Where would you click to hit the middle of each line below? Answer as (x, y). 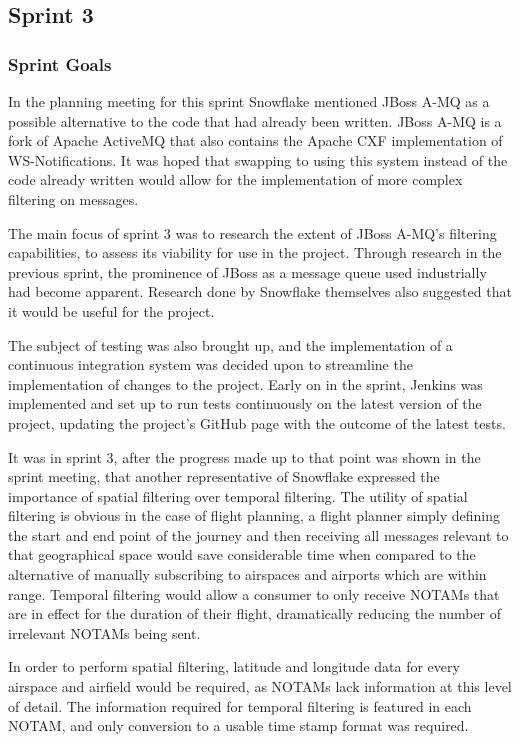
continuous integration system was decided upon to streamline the (210, 364)
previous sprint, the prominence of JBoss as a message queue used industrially (247, 271)
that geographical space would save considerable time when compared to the (242, 554)
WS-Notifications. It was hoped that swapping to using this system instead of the (258, 159)
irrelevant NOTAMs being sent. (104, 632)
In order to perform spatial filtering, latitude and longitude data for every (234, 666)
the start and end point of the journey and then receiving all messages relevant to (258, 534)
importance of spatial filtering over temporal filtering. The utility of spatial (238, 495)
